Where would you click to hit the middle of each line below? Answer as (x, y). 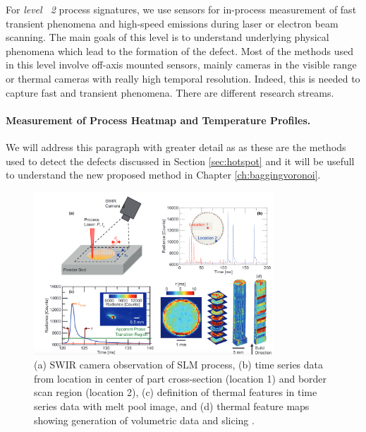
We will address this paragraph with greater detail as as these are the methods (176, 146)
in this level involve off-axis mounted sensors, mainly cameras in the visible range (181, 65)
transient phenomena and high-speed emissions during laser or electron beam (172, 23)
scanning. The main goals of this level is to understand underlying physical (167, 37)
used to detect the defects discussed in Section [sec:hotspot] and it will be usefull (180, 161)
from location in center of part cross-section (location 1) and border (181, 378)
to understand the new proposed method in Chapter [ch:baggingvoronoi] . (163, 175)
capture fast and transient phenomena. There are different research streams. (170, 92)
